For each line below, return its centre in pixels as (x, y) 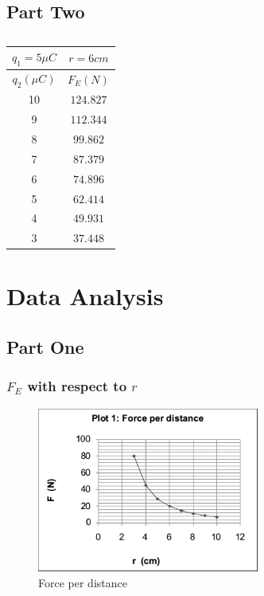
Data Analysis (85, 296)
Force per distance (83, 582)
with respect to (77, 386)
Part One (45, 347)
